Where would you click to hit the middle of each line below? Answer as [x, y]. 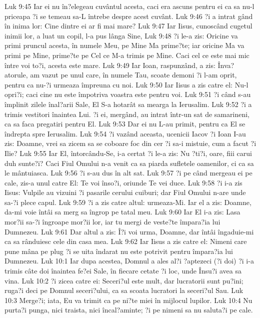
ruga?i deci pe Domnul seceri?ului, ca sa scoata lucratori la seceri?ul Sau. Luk [124, 290]
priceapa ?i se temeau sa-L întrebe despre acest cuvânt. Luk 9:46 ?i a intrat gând [129, 16]
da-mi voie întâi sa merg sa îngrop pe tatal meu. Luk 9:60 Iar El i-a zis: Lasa [122, 212]
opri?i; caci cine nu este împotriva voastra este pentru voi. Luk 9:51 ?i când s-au [128, 94]
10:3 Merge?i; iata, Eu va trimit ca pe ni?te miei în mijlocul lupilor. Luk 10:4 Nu [128, 300]
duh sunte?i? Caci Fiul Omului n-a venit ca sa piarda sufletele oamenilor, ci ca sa [129, 163]
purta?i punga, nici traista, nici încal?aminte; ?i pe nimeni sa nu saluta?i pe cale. [129, 310]
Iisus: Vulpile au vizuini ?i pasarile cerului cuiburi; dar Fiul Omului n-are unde [125, 192]
